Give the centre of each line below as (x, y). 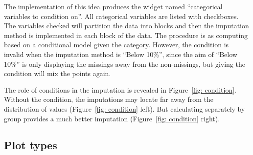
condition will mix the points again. (57, 73)
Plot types (31, 145)
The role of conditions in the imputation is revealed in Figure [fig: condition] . (120, 89)
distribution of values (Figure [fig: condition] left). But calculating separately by (125, 108)
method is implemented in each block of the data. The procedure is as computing (126, 35)
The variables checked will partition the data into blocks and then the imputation (126, 26)
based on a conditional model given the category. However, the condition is (116, 45)
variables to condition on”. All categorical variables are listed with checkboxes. (121, 16)
